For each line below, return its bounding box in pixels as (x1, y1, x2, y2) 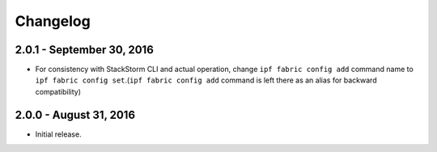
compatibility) (35, 87, 81, 96)
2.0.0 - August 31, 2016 (15, 108, 136, 121)
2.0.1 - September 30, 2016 (15, 43, 154, 57)
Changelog (15, 12, 91, 30)
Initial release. (35, 129, 82, 139)
